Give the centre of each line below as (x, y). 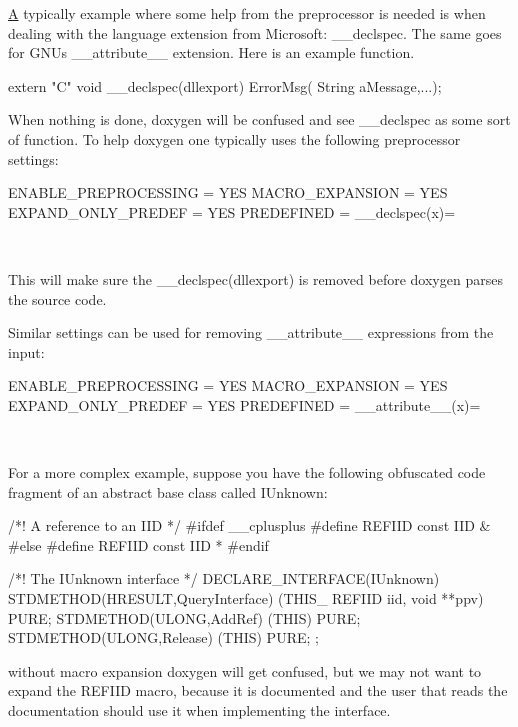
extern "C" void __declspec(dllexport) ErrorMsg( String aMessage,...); (225, 85)
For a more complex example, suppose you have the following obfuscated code (247, 472)
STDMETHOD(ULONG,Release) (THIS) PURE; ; (163, 637)
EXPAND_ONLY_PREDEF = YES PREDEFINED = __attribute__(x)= (244, 404)
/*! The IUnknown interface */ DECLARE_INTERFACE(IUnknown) (224, 578)
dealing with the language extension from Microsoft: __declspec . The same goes (255, 32)
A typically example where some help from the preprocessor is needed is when (247, 13)
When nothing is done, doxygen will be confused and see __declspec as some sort (259, 119)
